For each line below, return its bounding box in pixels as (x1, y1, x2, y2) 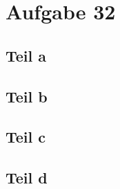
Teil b (6, 85, 48, 107)
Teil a (6, 44, 47, 66)
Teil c (6, 126, 46, 147)
